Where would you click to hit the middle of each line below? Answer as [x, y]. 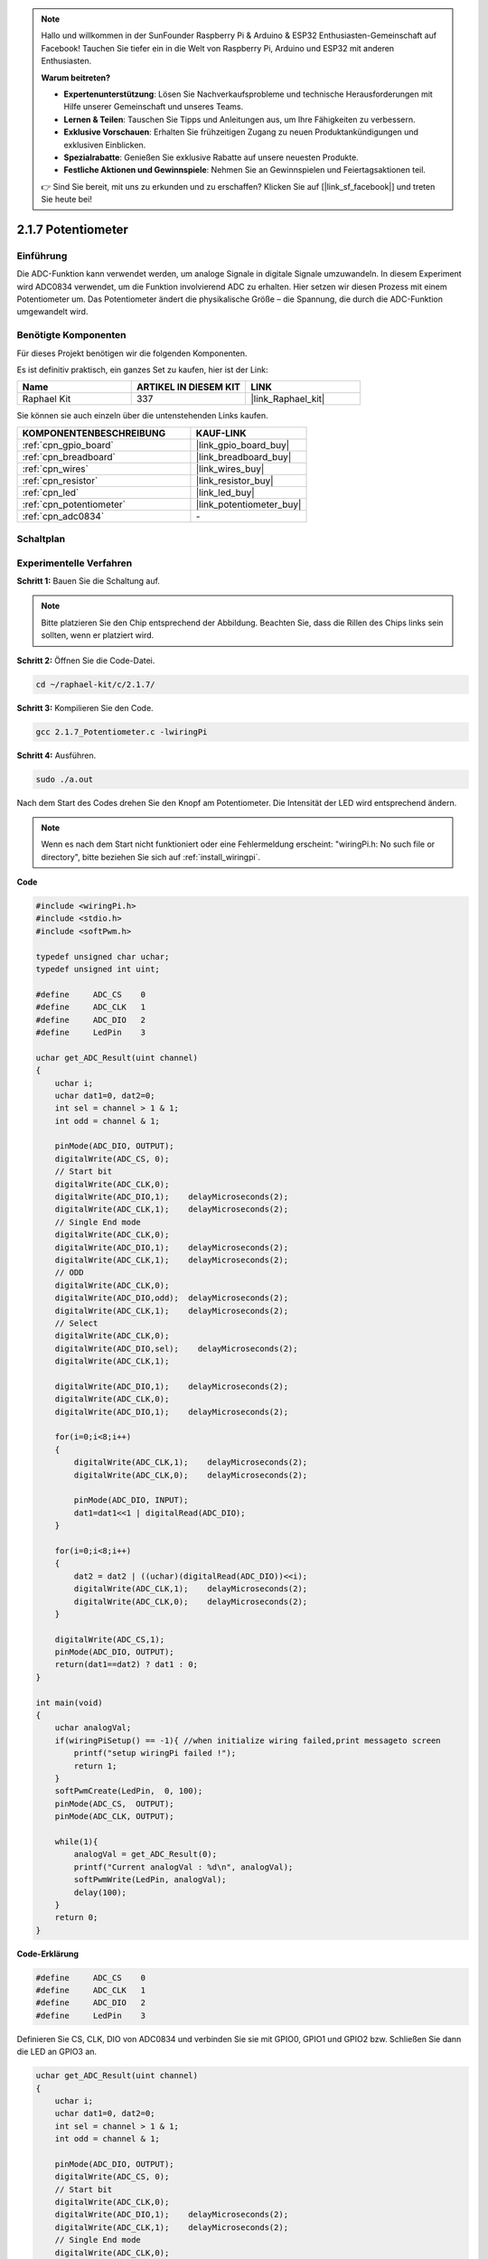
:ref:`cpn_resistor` [60, 481]
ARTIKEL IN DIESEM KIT [188, 387]
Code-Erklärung [48, 1954]
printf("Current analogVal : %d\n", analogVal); [183, 1867]
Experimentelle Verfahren [75, 563]
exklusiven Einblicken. [105, 145]
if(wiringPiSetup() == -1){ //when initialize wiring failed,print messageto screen [248, 1740]
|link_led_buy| [225, 492]
